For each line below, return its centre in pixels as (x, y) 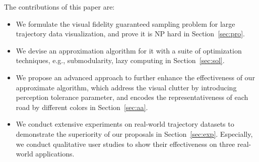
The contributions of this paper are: (59, 7)
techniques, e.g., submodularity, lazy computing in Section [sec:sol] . (120, 60)
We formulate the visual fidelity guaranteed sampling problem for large (125, 23)
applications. (55, 154)
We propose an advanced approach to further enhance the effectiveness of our (135, 77)
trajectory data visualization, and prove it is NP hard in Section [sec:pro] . (130, 34)
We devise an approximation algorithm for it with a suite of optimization (129, 50)
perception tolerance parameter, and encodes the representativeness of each (132, 97)
